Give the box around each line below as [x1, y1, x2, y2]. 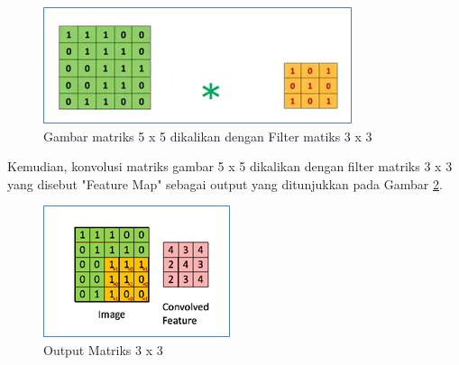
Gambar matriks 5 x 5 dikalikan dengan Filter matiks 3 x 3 [43, 126, 372, 145]
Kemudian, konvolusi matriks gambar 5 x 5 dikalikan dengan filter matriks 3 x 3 [7, 157, 453, 176]
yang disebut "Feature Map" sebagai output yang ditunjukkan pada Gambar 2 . [7, 174, 443, 193]
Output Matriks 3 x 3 [43, 340, 163, 359]
